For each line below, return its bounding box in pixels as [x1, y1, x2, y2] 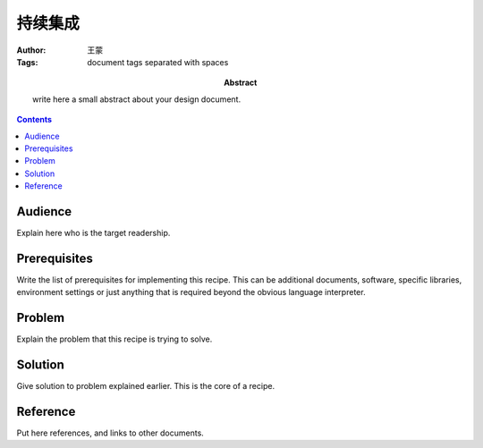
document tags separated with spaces [87, 56, 229, 67]
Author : [16, 45, 47, 55]
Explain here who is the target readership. [16, 227, 171, 238]
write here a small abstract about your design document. [32, 94, 241, 105]
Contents [16, 114, 53, 125]
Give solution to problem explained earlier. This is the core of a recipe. [16, 381, 275, 392]
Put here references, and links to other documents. [16, 427, 205, 438]
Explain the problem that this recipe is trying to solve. [16, 334, 213, 344]
